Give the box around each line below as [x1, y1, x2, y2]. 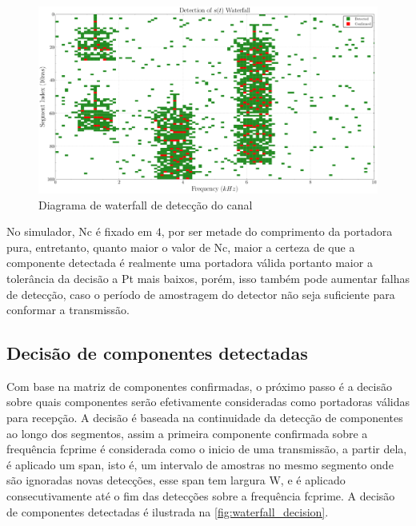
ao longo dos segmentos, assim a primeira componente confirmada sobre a [6, 424, 368, 441]
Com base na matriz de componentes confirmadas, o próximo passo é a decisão [6, 377, 392, 394]
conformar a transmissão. [6, 301, 130, 318]
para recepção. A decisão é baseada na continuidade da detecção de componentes [6, 409, 403, 426]
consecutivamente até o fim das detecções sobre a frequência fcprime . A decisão [6, 488, 395, 504]
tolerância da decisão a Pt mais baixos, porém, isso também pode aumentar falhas [6, 269, 410, 286]
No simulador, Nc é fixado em [6, 223, 153, 240]
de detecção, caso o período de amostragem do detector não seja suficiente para [6, 285, 395, 302]
